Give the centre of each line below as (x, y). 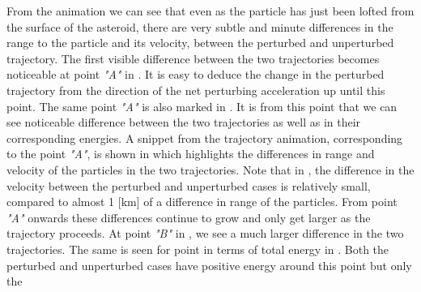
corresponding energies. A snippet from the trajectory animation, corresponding (205, 137)
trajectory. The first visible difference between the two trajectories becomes (193, 58)
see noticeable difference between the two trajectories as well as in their (184, 122)
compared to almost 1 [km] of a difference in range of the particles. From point (202, 202)
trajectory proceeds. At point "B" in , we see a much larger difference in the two (205, 233)
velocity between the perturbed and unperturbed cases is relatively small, (189, 185)
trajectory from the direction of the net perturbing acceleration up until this (196, 90)
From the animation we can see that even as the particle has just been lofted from (210, 11)
